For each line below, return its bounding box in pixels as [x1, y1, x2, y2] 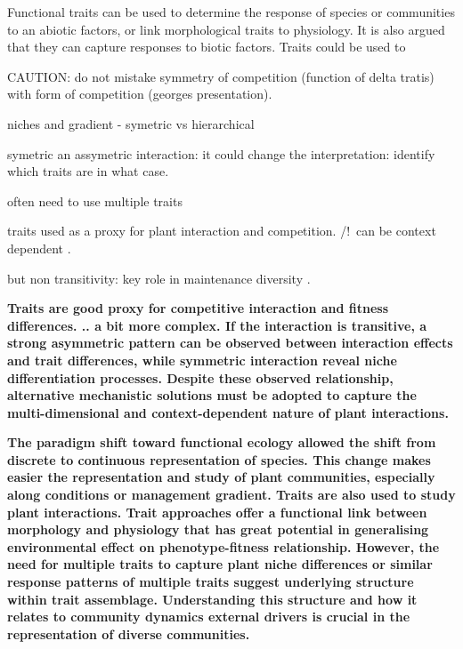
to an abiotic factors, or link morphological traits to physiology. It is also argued [7, 20, 445, 38]
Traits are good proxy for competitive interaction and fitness [7, 299, 389, 317]
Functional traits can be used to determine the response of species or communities [7, 3, 455, 20]
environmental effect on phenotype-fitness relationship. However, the [7, 537, 440, 556]
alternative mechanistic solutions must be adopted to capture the [7, 386, 417, 405]
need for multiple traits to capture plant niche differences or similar [7, 555, 433, 573]
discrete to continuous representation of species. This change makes [7, 450, 431, 469]
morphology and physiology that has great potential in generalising [7, 520, 429, 539]
